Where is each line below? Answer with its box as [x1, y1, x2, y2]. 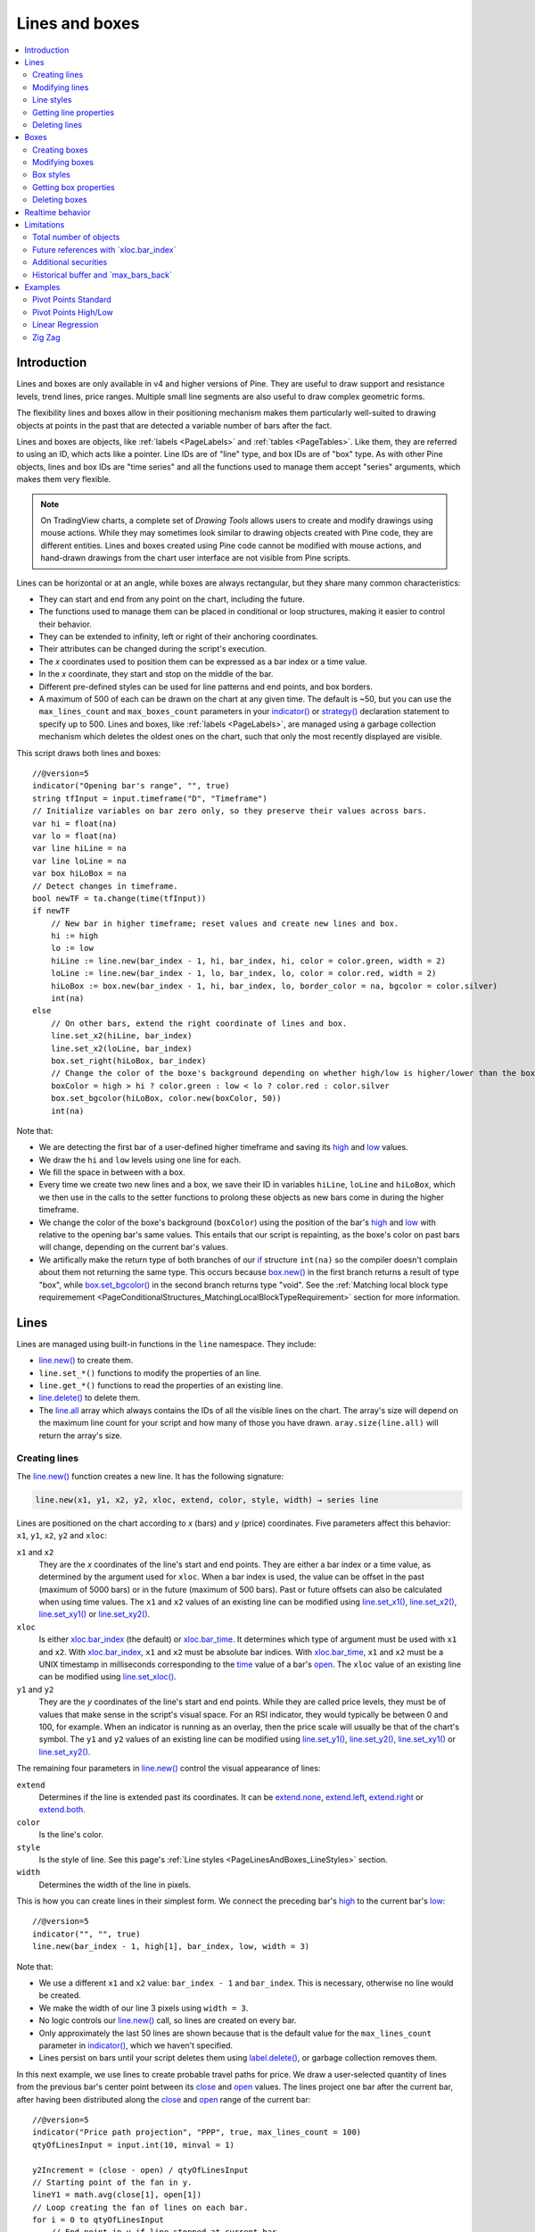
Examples [24, 281, 61, 292]
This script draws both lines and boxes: [16, 747, 161, 758]
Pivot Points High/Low [32, 306, 113, 317]
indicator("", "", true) [32, 1928, 141, 1939]
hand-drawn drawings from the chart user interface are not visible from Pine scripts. [40, 553, 351, 563]
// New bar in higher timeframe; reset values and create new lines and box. [50, 918, 399, 929]
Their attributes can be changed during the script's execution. [38, 644, 267, 654]
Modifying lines [32, 81, 89, 93]
